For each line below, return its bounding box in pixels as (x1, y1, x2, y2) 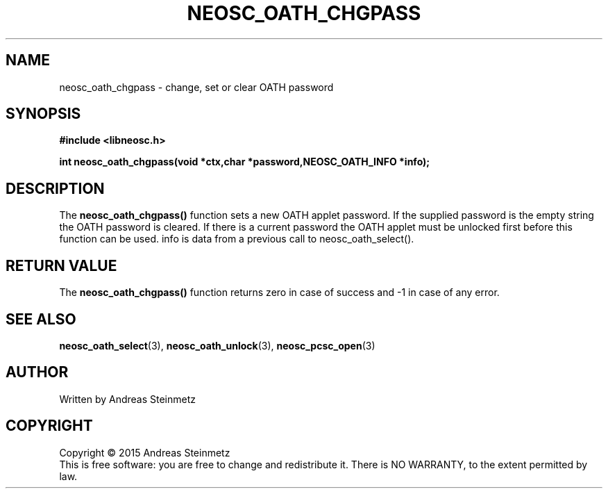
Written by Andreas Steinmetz (59, 393, 196, 405)
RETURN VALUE (6, 256, 117, 274)
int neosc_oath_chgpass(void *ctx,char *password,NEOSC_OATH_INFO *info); (59, 156, 430, 168)
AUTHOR (6, 363, 69, 381)
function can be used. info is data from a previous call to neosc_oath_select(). (59, 233, 414, 245)
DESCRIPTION (6, 179, 105, 197)
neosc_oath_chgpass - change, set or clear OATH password (59, 81, 334, 93)
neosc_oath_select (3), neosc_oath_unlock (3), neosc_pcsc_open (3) (59, 339, 375, 352)
